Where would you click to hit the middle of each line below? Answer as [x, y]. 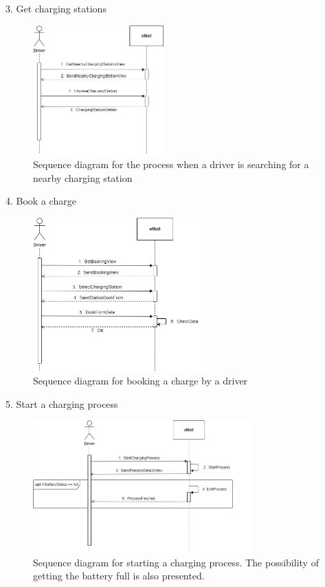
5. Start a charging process [62, 403]
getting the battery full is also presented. [119, 576]
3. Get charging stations [56, 8]
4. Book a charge [41, 201]
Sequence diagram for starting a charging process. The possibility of [176, 562]
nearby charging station [83, 177]
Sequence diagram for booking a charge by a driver [141, 381]
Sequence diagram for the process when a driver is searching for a [171, 164]
